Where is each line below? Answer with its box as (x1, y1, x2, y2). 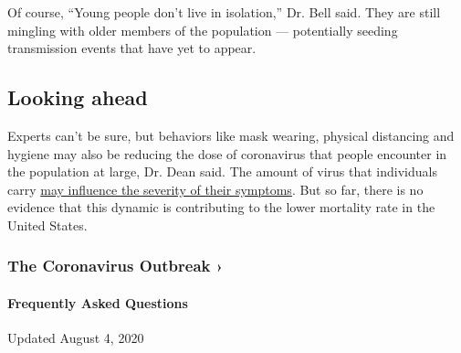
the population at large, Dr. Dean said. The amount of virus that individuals (7, 162, 437, 181)
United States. (7, 215, 88, 234)
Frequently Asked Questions (7, 293, 188, 312)
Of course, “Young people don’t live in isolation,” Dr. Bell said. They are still (7, 3, 441, 21)
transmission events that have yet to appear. (7, 38, 257, 58)
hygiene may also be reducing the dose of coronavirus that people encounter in (7, 144, 447, 163)
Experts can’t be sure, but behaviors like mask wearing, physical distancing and (7, 125, 455, 144)
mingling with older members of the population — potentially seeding (7, 20, 398, 39)
